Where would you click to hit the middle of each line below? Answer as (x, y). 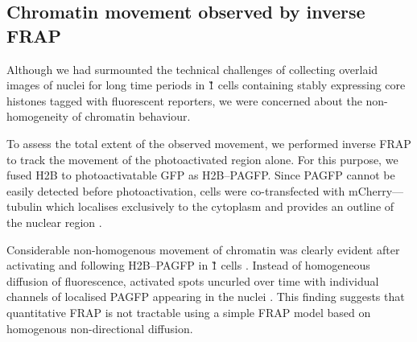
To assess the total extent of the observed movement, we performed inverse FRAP (209, 143)
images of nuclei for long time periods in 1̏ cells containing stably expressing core (206, 85)
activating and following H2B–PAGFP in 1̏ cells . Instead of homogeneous (188, 265)
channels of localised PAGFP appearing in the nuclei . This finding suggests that (206, 297)
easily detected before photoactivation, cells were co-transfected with (176, 190)
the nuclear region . (54, 222)
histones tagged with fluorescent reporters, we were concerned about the (184, 100)
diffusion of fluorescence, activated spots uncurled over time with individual (193, 280)
